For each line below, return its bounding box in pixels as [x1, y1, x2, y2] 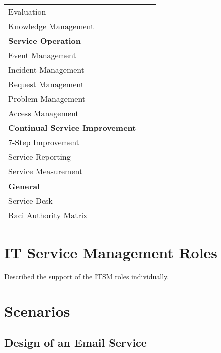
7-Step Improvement [8, 136, 79, 148]
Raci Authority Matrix [8, 209, 88, 221]
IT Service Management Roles [4, 242, 218, 263]
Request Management [8, 78, 84, 90]
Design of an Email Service [4, 335, 147, 350]
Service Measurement [8, 165, 83, 177]
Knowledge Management [8, 20, 94, 32]
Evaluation [8, 6, 46, 17]
